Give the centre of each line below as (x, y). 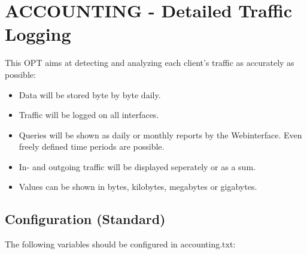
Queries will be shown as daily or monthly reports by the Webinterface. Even (160, 134)
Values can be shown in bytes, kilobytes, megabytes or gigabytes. (138, 187)
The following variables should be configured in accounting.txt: (120, 244)
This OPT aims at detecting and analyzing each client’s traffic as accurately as (150, 63)
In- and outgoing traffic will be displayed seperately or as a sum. (137, 166)
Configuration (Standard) (85, 219)
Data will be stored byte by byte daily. (90, 94)
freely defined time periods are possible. (92, 146)
